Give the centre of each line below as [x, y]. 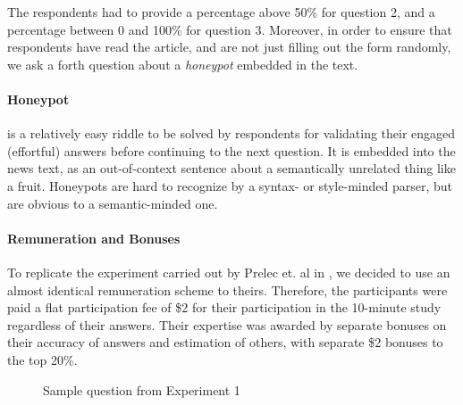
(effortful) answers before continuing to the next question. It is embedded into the [231, 150]
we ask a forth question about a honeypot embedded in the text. [183, 64]
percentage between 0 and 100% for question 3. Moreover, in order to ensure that [230, 29]
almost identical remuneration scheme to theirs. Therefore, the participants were [227, 289]
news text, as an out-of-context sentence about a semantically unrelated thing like [231, 168]
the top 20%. [42, 359]
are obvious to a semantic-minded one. [113, 203]
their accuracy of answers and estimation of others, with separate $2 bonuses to [225, 342]
